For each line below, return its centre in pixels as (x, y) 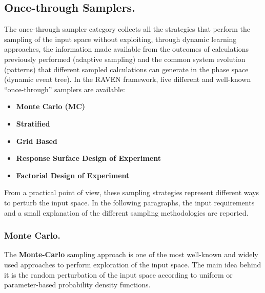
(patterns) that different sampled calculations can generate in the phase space (126, 69)
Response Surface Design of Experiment (88, 158)
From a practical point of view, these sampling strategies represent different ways (132, 192)
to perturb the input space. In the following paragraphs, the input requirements (129, 202)
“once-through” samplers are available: (65, 89)
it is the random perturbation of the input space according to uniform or (118, 274)
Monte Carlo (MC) (51, 106)
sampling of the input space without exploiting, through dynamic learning (120, 39)
